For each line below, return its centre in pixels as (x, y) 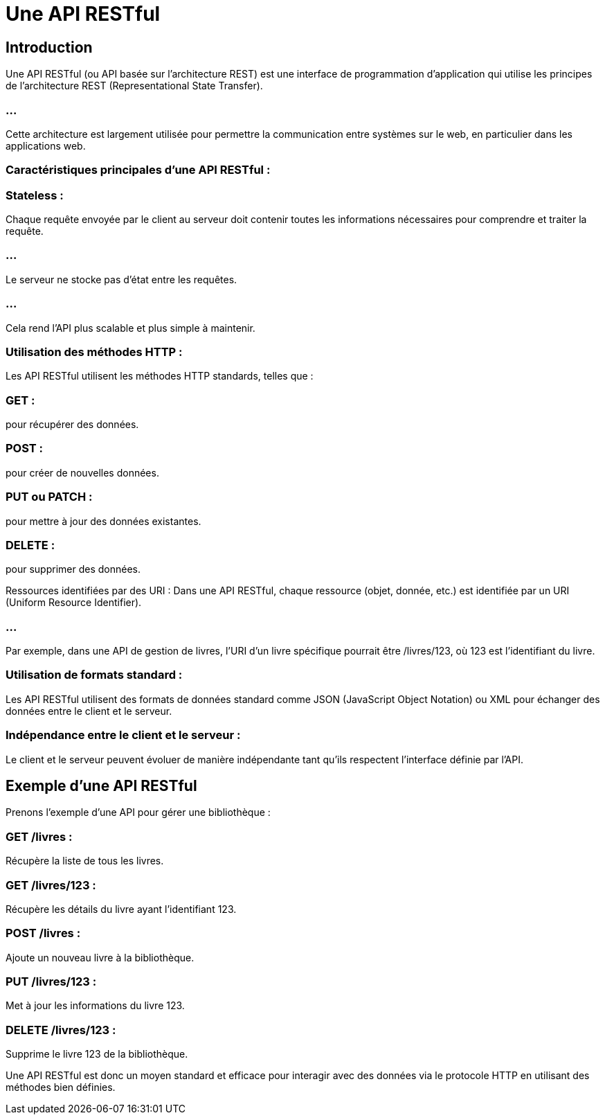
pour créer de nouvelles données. (82, 472)
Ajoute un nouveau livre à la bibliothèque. (100, 957)
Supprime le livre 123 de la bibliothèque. (97, 1054)
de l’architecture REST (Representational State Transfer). (134, 86)
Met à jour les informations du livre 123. (95, 1006)
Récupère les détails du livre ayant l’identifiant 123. (121, 909)
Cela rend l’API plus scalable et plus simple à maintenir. (130, 328)
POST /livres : (43, 933)
